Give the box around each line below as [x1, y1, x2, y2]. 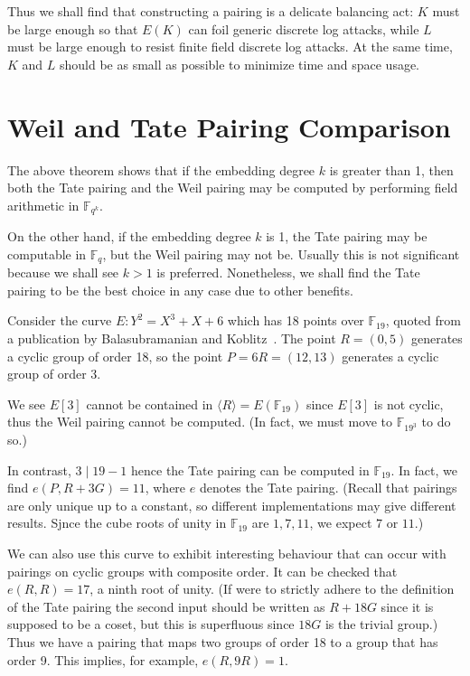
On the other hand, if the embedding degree [7, 227, 251, 246]
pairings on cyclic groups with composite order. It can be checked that [7, 561, 398, 580]
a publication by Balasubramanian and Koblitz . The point [7, 328, 336, 347]
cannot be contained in [86, 394, 213, 413]
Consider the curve [7, 311, 112, 330]
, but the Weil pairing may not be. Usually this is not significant [102, 244, 460, 263]
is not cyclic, [373, 394, 444, 413]
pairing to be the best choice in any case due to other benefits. [7, 280, 353, 299]
